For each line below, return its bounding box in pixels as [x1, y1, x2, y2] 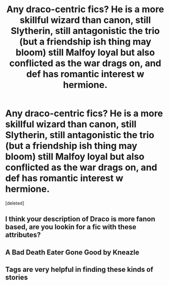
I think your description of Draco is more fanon [5, 215, 156, 224]
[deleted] [5, 200, 24, 206]
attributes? [5, 231, 41, 239]
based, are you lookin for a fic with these [5, 223, 137, 232]
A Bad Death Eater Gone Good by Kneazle [5, 248, 140, 257]
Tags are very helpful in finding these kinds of [5, 265, 154, 274]
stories [5, 273, 28, 282]
